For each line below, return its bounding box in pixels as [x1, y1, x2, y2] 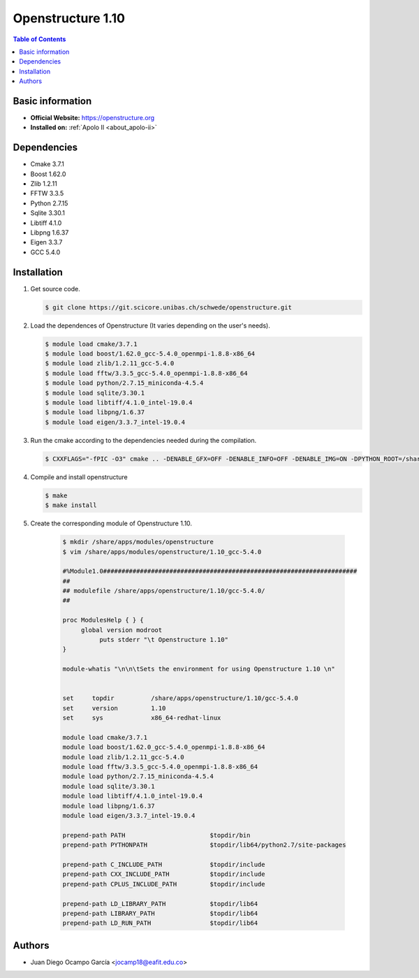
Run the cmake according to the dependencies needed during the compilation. [30, 436, 257, 444]
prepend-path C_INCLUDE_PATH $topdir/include [62, 861, 265, 868]
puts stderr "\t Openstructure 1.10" [98, 636, 228, 644]
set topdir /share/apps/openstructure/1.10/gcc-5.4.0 [62, 694, 299, 702]
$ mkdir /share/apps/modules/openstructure [62, 538, 214, 546]
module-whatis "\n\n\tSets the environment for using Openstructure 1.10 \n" [62, 665, 335, 673]
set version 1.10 [62, 704, 166, 712]
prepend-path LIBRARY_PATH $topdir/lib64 [62, 909, 258, 917]
